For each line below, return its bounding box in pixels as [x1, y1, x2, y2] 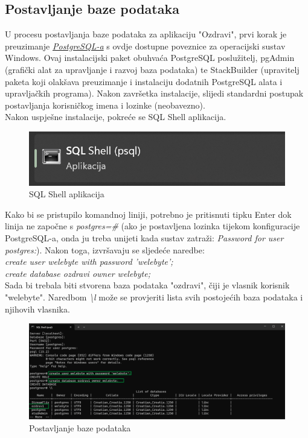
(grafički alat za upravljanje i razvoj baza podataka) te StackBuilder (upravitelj [5, 63, 300, 75]
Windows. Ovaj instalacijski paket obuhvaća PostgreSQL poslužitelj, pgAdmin [5, 51, 295, 64]
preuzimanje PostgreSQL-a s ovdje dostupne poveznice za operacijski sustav [5, 39, 286, 52]
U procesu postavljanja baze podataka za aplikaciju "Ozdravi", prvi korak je [5, 28, 287, 40]
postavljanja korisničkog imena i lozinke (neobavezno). [5, 98, 205, 111]
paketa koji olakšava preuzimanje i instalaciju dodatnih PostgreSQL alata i [5, 75, 283, 87]
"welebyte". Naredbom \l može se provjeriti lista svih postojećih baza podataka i [5, 290, 303, 303]
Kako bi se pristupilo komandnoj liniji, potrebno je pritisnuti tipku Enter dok [5, 208, 292, 220]
